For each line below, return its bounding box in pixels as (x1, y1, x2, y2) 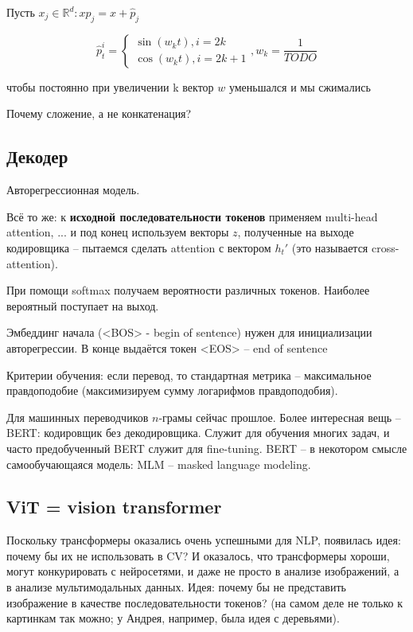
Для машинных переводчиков (6, 408, 149, 425)
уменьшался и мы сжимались (228, 78, 371, 95)
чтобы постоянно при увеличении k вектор (6, 78, 214, 95)
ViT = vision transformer (6, 494, 222, 519)
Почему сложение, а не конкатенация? (6, 105, 192, 122)
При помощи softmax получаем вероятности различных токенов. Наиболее (6, 282, 370, 298)
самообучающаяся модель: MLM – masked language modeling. (6, 455, 311, 472)
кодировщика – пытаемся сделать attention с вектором (6, 239, 271, 256)
